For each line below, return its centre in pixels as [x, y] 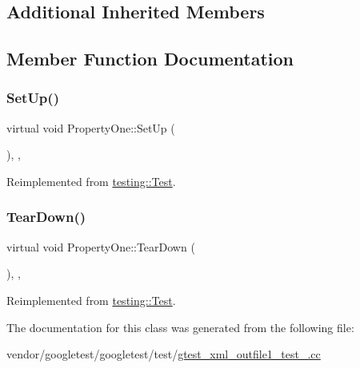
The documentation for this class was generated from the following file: [180, 327]
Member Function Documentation [150, 59]
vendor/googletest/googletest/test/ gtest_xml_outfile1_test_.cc [164, 354]
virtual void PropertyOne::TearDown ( [101, 246]
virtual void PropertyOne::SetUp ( [91, 127]
